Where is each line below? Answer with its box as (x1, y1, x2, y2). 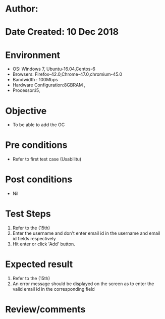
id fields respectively (12, 236, 57, 242)
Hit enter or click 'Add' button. (12, 241, 75, 247)
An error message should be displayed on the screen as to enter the (12, 281, 154, 287)
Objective (5, 105, 47, 117)
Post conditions (5, 174, 73, 185)
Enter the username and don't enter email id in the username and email (12, 230, 160, 236)
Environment (5, 49, 61, 61)
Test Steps (5, 208, 51, 220)
